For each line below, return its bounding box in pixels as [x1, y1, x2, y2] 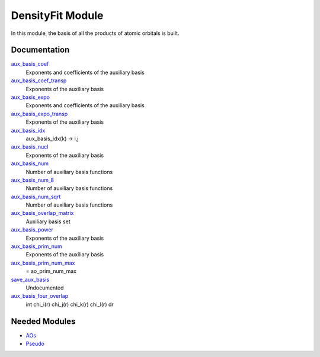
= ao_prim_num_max [25, 268, 77, 275]
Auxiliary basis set [25, 218, 71, 225]
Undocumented [25, 284, 64, 291]
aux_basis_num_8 [11, 176, 55, 184]
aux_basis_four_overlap [11, 292, 69, 300]
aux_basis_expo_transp [11, 110, 68, 117]
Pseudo [25, 340, 44, 348]
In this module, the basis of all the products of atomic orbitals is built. [11, 30, 180, 37]
